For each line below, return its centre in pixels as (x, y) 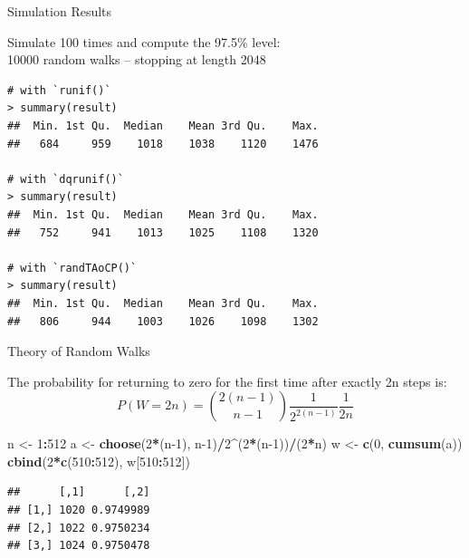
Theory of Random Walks (79, 351)
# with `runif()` (59, 90)
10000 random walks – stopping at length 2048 (137, 59)
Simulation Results (60, 11)
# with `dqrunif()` (66, 179)
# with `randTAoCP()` (72, 268)
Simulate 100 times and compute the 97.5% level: (144, 41)
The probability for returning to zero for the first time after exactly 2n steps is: (227, 381)
